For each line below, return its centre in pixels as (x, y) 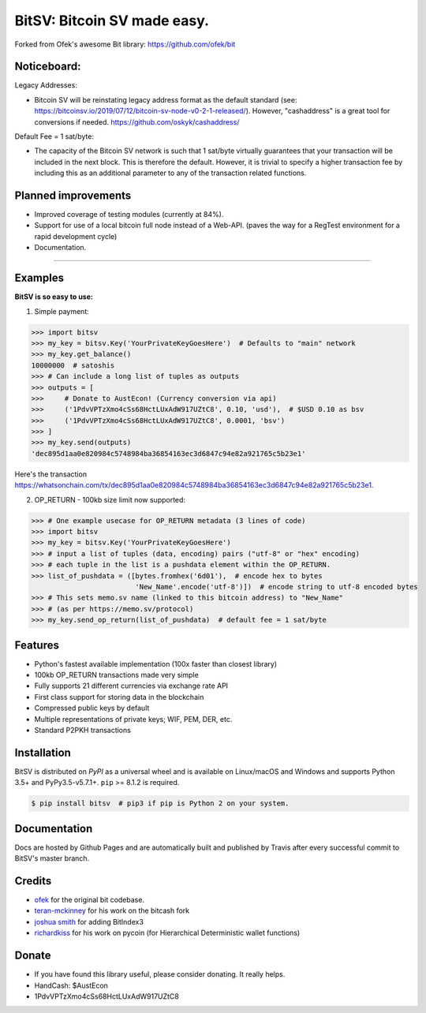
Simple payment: (62, 311)
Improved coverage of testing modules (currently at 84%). (129, 215)
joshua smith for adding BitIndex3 (89, 921)
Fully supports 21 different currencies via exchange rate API (131, 686)
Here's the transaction (50, 474)
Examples (39, 278)
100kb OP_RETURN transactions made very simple (116, 675)
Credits (33, 881)
